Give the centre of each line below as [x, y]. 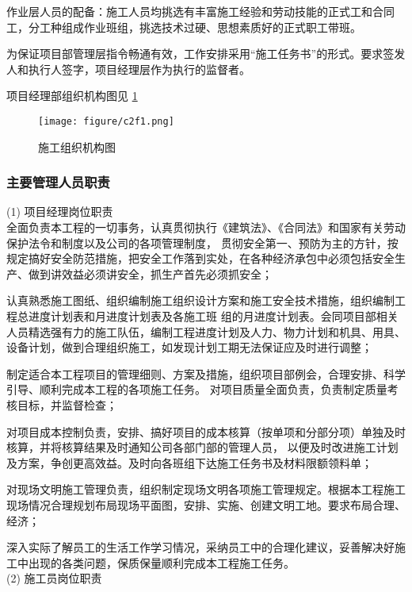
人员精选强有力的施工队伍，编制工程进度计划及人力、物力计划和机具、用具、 [206, 331]
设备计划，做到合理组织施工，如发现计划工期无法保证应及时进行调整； [189, 347]
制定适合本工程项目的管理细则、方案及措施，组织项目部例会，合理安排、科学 [206, 373]
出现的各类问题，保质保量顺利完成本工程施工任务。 [161, 562]
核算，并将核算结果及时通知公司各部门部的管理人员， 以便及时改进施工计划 [202, 447]
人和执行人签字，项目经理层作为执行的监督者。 [128, 69]
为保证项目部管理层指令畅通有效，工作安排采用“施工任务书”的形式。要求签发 [206, 54]
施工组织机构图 [77, 146]
